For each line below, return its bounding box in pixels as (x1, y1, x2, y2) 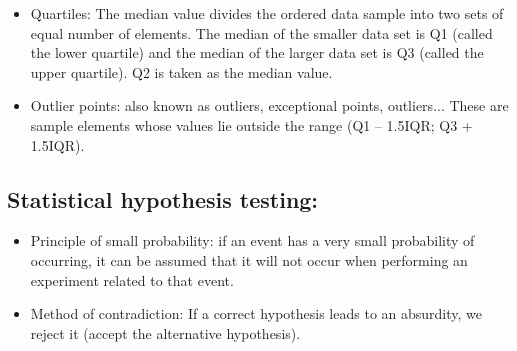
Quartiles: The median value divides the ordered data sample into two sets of (30, 3, 504, 23)
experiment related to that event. (30, 269, 234, 290)
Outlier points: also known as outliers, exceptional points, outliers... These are (30, 95, 509, 116)
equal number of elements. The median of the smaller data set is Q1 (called (30, 22, 493, 43)
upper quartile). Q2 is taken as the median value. (30, 61, 333, 82)
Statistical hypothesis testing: (7, 183, 319, 214)
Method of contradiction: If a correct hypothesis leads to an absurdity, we (30, 303, 483, 324)
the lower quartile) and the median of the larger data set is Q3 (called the (30, 42, 484, 63)
